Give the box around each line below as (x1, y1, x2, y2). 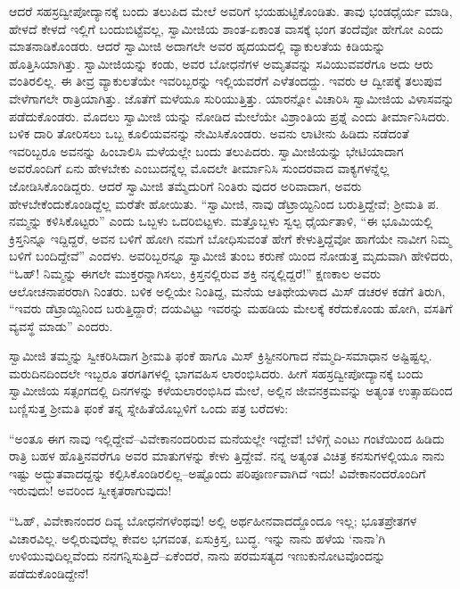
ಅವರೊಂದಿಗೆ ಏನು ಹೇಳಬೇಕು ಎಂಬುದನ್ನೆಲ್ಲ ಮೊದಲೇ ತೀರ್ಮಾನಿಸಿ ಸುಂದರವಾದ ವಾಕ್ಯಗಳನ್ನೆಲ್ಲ (9, 159, 390, 178)
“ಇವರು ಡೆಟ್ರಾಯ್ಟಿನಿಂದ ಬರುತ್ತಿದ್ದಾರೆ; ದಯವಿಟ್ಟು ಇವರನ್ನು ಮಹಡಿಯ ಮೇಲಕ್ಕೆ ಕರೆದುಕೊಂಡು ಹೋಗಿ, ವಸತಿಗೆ (9, 299, 453, 318)
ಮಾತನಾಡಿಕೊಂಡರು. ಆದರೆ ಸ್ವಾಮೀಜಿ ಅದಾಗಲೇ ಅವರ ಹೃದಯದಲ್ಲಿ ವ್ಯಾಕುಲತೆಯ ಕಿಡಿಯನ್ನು (9, 37, 386, 55)
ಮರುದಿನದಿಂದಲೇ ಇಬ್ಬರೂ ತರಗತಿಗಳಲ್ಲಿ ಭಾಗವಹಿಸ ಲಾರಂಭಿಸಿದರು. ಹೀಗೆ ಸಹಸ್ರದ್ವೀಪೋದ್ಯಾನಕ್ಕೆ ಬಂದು (9, 363, 423, 382)
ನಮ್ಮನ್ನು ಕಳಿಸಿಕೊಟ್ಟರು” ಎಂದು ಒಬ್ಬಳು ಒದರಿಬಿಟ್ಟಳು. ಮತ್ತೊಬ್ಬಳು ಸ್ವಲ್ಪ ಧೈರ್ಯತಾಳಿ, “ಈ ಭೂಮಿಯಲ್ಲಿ (9, 212, 433, 230)
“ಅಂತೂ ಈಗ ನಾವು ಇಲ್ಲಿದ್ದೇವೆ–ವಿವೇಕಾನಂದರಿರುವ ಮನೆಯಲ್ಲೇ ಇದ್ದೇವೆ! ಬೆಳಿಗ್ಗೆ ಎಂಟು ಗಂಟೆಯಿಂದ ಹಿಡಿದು (9, 428, 445, 447)
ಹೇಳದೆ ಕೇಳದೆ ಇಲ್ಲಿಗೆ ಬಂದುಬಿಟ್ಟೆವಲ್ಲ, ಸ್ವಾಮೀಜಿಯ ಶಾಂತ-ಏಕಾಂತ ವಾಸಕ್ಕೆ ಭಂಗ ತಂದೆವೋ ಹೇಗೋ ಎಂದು (9, 19, 444, 37)
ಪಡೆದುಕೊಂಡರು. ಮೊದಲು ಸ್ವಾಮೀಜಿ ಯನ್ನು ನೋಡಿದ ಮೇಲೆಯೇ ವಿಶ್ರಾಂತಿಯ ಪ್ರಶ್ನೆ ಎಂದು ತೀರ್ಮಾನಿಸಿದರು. (9, 106, 450, 125)
